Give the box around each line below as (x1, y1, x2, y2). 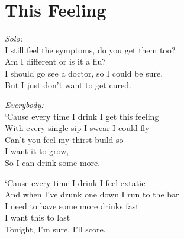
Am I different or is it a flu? (5, 55, 106, 68)
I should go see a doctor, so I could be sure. (5, 66, 163, 79)
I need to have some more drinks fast (5, 199, 139, 212)
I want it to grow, (5, 145, 69, 157)
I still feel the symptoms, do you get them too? (5, 43, 176, 56)
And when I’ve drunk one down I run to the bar (5, 188, 179, 200)
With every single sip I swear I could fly (5, 122, 150, 134)
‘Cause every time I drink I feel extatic (5, 176, 146, 189)
